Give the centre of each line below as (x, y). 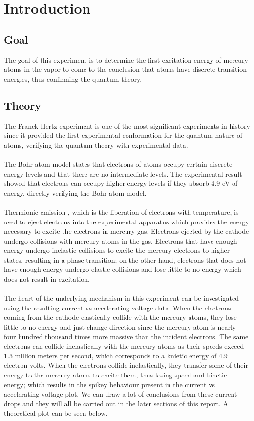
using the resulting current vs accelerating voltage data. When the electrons (117, 307)
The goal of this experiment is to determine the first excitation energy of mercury (126, 59)
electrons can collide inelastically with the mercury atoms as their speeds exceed (124, 346)
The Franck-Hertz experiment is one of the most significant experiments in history (127, 125)
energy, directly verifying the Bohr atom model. (75, 192)
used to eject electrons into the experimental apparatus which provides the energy (127, 221)
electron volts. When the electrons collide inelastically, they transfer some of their (126, 365)
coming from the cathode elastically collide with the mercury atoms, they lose (120, 317)
